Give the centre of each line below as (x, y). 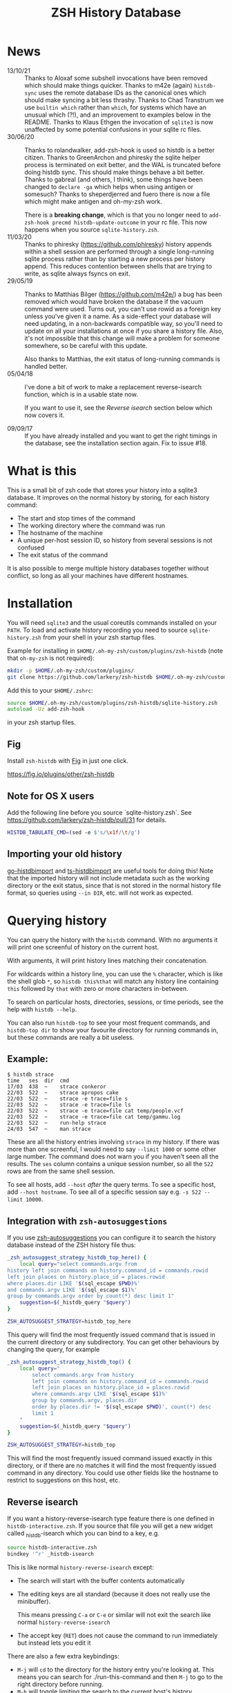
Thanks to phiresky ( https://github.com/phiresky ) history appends (118, 244)
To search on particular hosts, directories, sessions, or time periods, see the (115, 1002)
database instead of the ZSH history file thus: (71, 1245)
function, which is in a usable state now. (81, 394)
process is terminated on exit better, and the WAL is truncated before (123, 164)
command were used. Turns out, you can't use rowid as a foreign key (123, 309)
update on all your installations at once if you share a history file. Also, (124, 331)
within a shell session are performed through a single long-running (119, 251)
